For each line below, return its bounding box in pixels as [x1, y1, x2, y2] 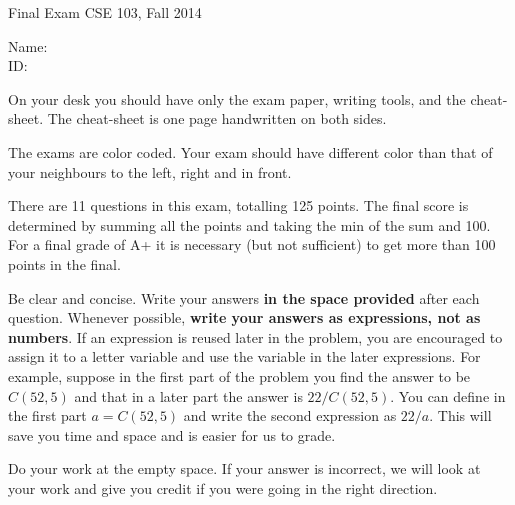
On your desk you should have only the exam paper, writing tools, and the [8, 88, 466, 109]
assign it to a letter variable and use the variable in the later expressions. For [8, 346, 481, 367]
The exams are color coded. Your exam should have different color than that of [8, 141, 493, 162]
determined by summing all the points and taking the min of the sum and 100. [8, 214, 491, 235]
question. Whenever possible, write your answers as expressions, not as [8, 307, 481, 328]
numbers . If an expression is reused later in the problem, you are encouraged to [8, 326, 503, 347]
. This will [429, 405, 492, 426]
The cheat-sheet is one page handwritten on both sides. [47, 108, 387, 129]
